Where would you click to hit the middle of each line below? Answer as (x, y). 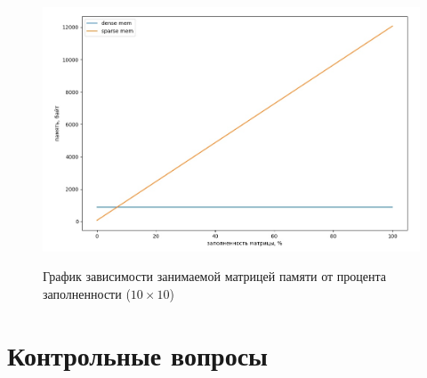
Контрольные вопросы (137, 354)
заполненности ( (87, 294)
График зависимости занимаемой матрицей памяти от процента (214, 276)
